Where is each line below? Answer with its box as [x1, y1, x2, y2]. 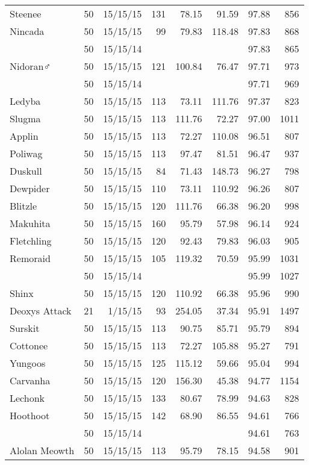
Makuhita [10, 216, 51, 230]
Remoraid [10, 251, 51, 265]
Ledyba [10, 94, 41, 108]
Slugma [10, 111, 41, 125]
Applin [10, 129, 39, 143]
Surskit [10, 321, 40, 335]
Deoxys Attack [10, 304, 72, 317]
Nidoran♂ [10, 59, 51, 73]
